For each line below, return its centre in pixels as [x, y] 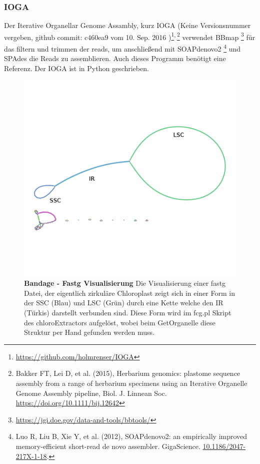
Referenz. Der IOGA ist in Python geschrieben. [76, 68]
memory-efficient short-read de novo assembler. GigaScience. [108, 446]
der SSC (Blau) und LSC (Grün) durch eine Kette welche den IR [124, 303]
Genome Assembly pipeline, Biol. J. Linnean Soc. [91, 393]
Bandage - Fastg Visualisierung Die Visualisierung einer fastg [125, 283]
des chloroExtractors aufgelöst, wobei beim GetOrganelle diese [120, 322]
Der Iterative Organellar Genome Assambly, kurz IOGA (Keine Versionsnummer [127, 25]
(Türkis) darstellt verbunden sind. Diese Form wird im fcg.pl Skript [128, 312]
